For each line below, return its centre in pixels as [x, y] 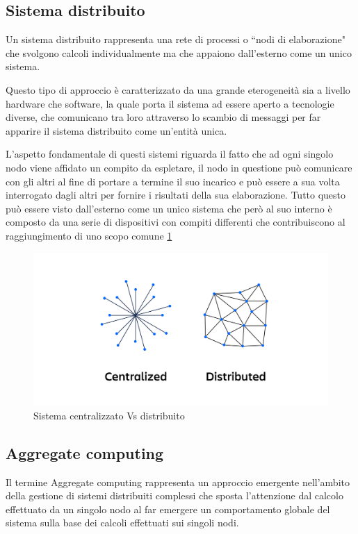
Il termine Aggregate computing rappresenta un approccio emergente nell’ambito [178, 482]
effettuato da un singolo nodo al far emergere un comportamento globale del [168, 509]
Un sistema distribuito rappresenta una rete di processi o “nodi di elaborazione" [176, 39]
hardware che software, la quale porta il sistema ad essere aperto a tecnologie [170, 103]
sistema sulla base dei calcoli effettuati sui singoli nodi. [122, 523]
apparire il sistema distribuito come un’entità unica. [116, 130]
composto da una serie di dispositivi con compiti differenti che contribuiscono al [176, 222]
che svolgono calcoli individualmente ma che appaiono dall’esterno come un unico [179, 52]
